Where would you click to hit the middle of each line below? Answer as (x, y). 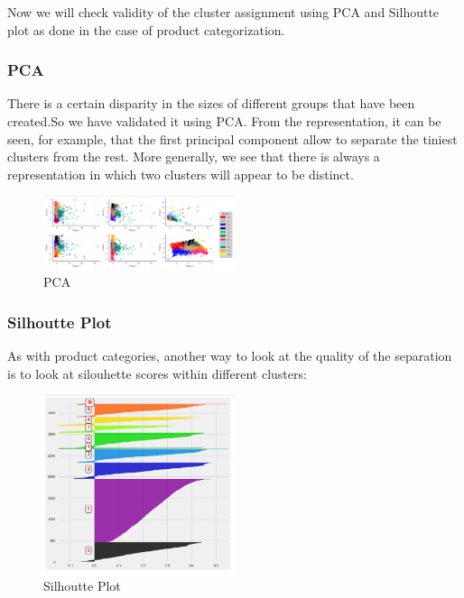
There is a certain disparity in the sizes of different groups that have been (211, 103)
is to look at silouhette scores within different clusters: (157, 373)
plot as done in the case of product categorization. (146, 29)
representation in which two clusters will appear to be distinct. (181, 174)
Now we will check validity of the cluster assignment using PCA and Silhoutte (223, 12)
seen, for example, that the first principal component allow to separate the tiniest (232, 138)
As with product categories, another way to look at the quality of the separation (230, 356)
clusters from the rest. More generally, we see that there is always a (194, 156)
